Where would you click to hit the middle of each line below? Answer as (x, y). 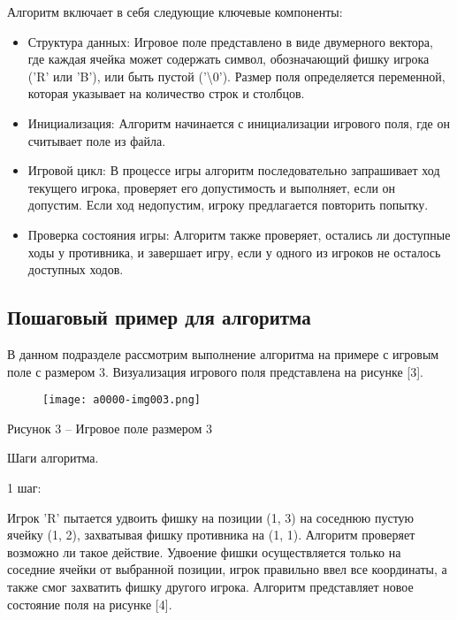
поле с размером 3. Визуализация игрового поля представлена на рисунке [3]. (215, 371)
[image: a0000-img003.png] (122, 400)
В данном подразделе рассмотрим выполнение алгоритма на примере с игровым (223, 353)
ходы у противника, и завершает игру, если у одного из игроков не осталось (234, 252)
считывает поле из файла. (97, 140)
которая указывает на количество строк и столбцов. (166, 93)
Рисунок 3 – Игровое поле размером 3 (110, 428)
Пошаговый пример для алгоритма (159, 317)
